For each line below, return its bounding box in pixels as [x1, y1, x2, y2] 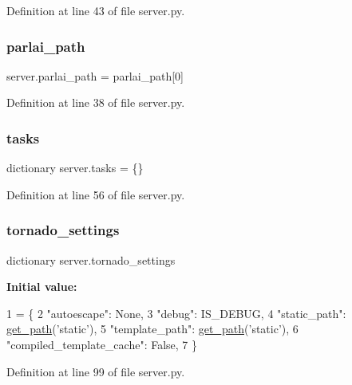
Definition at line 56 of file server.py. [6, 186, 185, 202]
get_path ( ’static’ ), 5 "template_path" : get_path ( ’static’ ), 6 [6, 320, 299, 337]
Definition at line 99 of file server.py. [6, 363, 185, 379]
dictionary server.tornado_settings [6, 251, 176, 268]
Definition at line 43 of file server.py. [6, 2, 185, 18]
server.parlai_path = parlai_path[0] [6, 67, 184, 84]
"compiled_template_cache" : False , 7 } [6, 336, 198, 352]
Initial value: [6, 278, 77, 295]
